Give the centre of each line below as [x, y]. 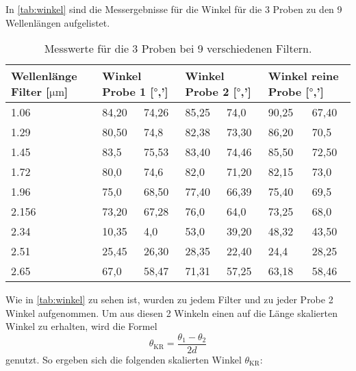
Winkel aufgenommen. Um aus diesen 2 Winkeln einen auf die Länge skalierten [172, 312]
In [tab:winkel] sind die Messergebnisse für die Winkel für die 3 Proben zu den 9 [174, 9]
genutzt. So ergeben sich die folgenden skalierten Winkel [124, 360]
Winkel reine [303, 76]
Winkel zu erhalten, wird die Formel [81, 326]
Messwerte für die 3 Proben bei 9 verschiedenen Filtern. [178, 49]
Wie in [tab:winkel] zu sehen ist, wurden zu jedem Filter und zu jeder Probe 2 [169, 299]
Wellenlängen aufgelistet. [58, 22]
